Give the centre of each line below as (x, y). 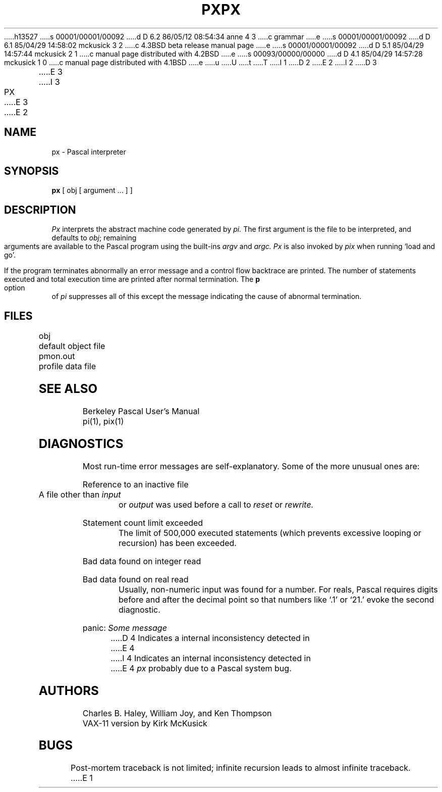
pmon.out (57, 356)
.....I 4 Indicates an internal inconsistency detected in (211, 658)
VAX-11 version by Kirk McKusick (145, 723)
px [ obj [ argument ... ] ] (92, 190)
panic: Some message (125, 628)
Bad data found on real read (135, 579)
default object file (72, 346)
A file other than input (80, 494)
